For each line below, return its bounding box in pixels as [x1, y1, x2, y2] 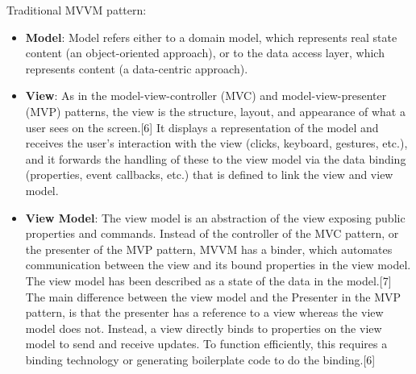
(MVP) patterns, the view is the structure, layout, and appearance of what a [25, 102, 406, 119]
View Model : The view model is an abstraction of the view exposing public [25, 209, 406, 226]
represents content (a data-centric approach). [25, 60, 248, 77]
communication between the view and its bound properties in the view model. [25, 256, 411, 273]
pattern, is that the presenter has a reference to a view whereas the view [25, 304, 384, 321]
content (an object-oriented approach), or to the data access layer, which [25, 44, 385, 61]
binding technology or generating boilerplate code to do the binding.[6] [25, 351, 376, 368]
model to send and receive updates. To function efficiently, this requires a [25, 335, 388, 352]
